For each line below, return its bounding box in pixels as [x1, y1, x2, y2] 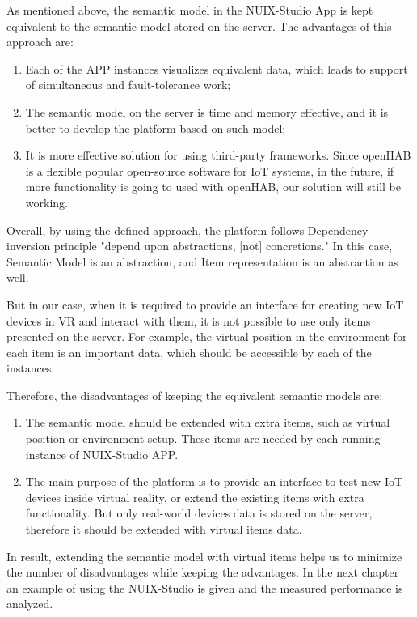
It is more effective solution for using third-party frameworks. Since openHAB [25, 147, 411, 164]
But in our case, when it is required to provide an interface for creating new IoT [6, 296, 404, 313]
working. [25, 194, 68, 211]
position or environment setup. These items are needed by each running [25, 430, 381, 447]
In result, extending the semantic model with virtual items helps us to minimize [6, 547, 402, 564]
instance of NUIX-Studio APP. [25, 445, 179, 462]
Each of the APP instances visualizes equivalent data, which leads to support [25, 60, 408, 77]
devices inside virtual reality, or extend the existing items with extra [25, 488, 364, 505]
